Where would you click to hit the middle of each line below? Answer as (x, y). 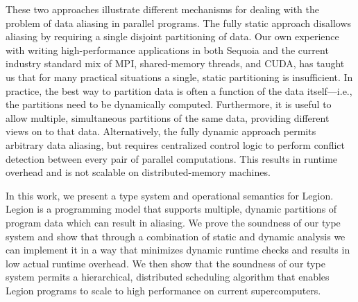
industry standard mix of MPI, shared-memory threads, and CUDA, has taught (175, 63)
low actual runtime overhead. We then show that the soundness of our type (165, 263)
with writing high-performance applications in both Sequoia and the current (167, 50)
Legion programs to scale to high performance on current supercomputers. (163, 290)
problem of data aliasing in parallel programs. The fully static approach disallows (179, 23)
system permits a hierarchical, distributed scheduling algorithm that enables (168, 277)
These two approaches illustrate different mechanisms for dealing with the (163, 9)
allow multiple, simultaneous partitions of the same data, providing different (168, 117)
